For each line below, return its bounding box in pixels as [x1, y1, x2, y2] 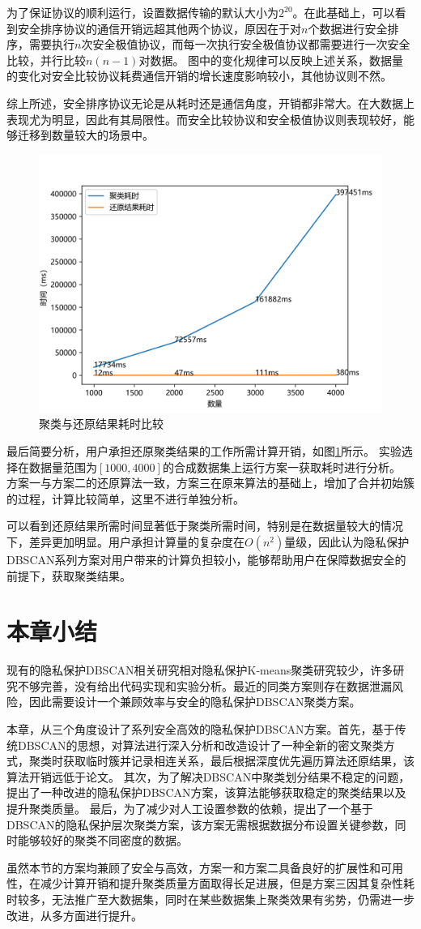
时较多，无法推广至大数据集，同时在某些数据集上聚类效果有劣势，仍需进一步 [6, 890, 415, 907]
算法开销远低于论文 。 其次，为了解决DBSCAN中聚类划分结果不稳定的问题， [6, 768, 410, 785]
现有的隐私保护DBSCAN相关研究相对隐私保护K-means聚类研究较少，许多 [6, 661, 393, 679]
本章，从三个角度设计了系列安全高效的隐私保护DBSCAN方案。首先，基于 [6, 721, 395, 737]
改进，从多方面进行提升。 [6, 906, 142, 923]
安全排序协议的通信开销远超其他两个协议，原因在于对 [17, 19, 301, 36]
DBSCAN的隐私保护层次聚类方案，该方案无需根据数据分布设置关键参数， [6, 816, 395, 833]
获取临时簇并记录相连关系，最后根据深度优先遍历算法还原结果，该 [62, 752, 415, 769]
